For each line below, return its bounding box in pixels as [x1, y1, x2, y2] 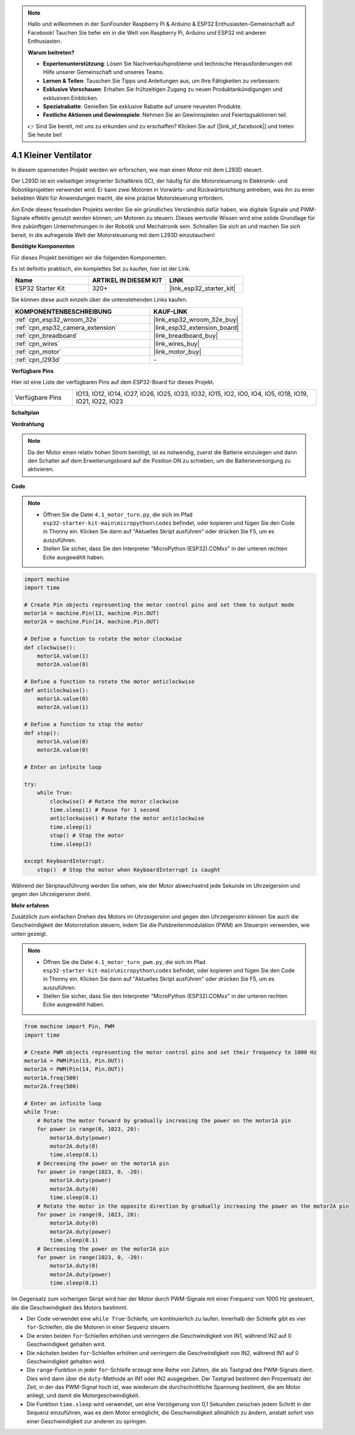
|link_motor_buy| [153, 347, 201, 356]
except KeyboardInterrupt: [24, 858, 105, 864]
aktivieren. [27, 466, 54, 473]
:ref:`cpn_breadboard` [15, 331, 79, 340]
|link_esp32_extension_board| [153, 323, 239, 332]
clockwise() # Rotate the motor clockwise [49, 798, 179, 805]
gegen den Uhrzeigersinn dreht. [11, 891, 91, 898]
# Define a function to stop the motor [24, 721, 143, 728]
